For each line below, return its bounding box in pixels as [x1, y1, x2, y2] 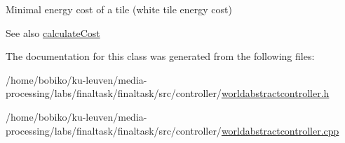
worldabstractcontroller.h [221, 86, 330, 100]
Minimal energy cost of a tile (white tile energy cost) [6, 2, 232, 16]
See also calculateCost [6, 25, 100, 40]
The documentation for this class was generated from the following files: [6, 49, 315, 63]
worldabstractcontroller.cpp [221, 123, 339, 137]
